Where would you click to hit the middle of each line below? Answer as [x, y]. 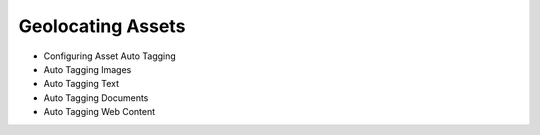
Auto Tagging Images [87, 69]
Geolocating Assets [102, 26]
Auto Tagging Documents [96, 97]
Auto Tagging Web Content [99, 112]
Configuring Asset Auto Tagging [110, 56]
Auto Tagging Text [81, 84]
